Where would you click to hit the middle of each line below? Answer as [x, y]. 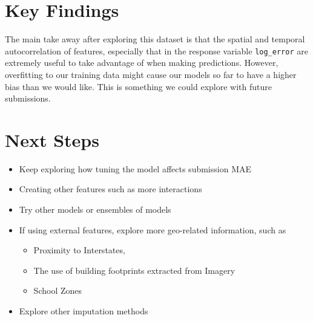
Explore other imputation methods [84, 311]
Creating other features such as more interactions [110, 189]
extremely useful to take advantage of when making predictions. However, [142, 63]
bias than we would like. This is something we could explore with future [138, 86]
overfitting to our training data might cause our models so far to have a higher [151, 74]
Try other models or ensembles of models [95, 209]
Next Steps [52, 139]
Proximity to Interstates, [79, 250]
